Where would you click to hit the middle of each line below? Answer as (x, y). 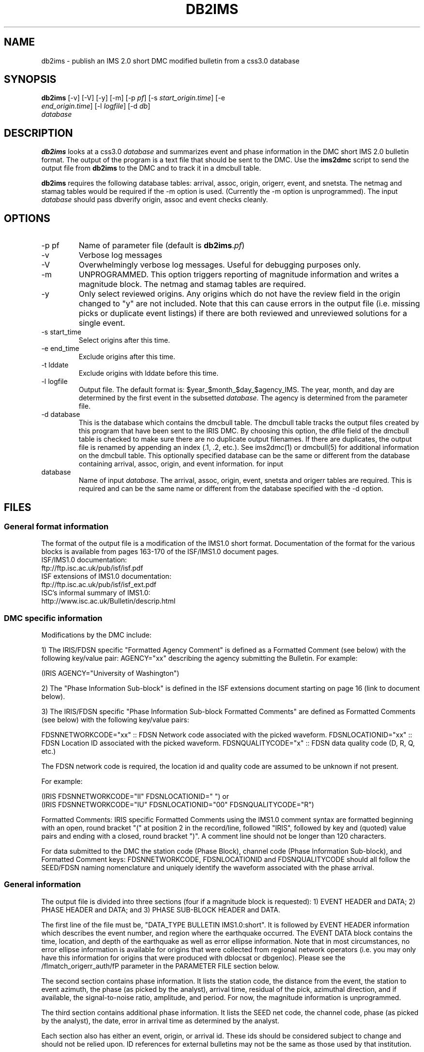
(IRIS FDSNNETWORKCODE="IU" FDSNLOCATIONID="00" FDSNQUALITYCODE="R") (178, 805)
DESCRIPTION (38, 133)
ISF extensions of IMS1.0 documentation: (106, 576)
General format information (56, 526)
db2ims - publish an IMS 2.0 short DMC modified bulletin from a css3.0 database (170, 61)
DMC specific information (53, 618)
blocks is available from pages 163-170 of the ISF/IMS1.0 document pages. (160, 552)
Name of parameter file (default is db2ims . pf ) (162, 246)
